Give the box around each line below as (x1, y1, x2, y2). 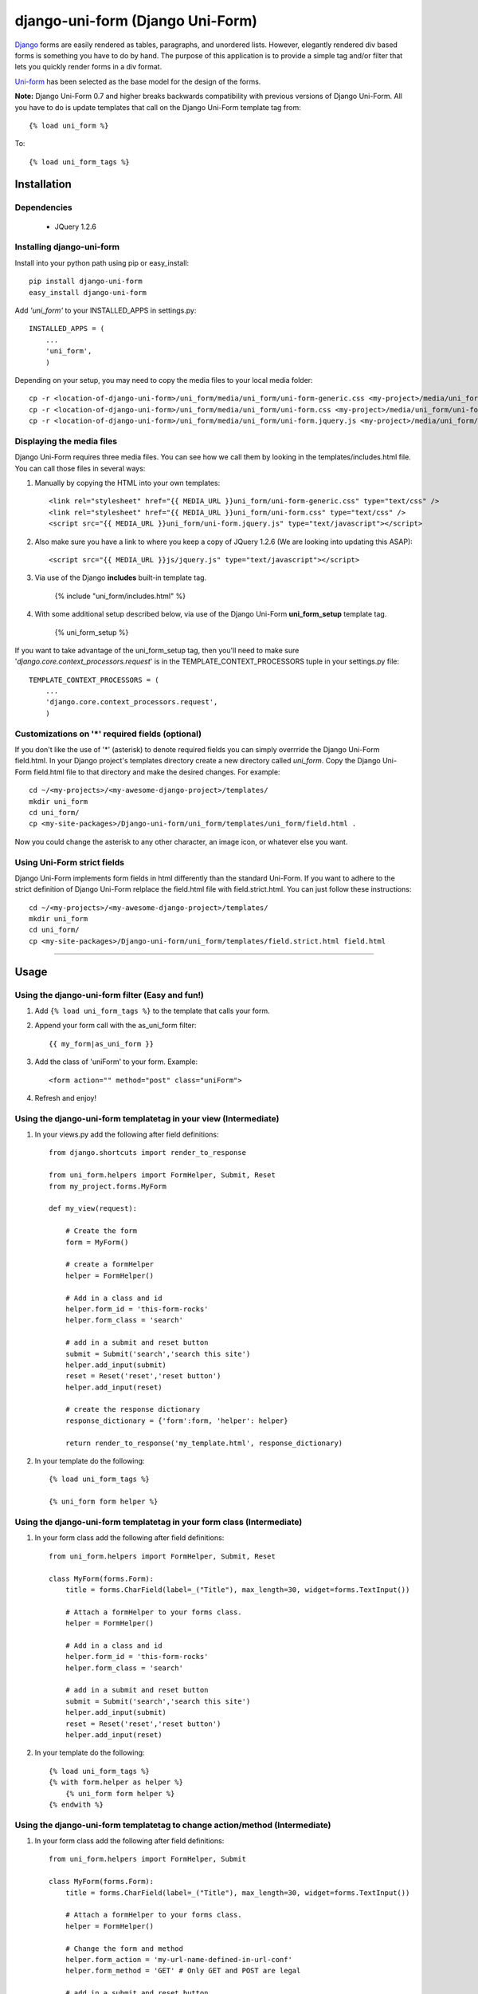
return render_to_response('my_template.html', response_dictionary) (65, 1438, 343, 1448)
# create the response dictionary (65, 1405, 201, 1414)
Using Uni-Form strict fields (14, 857, 125, 868)
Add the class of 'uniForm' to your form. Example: (34, 1057, 198, 1066)
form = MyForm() (65, 1237, 129, 1247)
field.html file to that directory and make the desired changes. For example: (33, 766, 280, 777)
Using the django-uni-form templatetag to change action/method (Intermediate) (14, 1819, 331, 1830)
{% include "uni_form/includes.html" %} (54, 591, 186, 601)
